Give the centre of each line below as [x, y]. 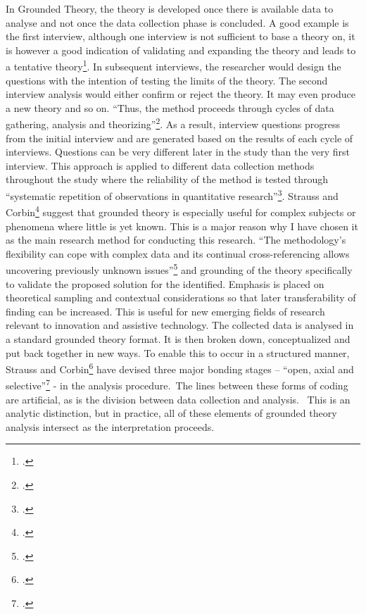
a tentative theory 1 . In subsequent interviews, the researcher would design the [173, 65]
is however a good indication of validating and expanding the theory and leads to [181, 50]
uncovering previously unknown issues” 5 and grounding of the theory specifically [179, 269]
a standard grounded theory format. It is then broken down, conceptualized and [178, 338]
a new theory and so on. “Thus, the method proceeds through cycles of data [170, 107]
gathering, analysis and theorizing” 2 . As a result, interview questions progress [173, 123]
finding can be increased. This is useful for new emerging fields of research [165, 311]
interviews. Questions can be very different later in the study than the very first [178, 152]
